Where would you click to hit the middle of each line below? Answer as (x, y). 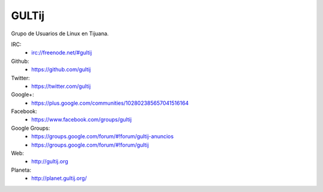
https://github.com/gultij (61, 69)
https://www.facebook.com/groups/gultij (81, 120)
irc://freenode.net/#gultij (62, 53)
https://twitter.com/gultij (61, 86)
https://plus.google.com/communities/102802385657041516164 (110, 103)
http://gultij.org (50, 161)
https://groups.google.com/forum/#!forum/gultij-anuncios (103, 136)
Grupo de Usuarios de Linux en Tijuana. (60, 33)
